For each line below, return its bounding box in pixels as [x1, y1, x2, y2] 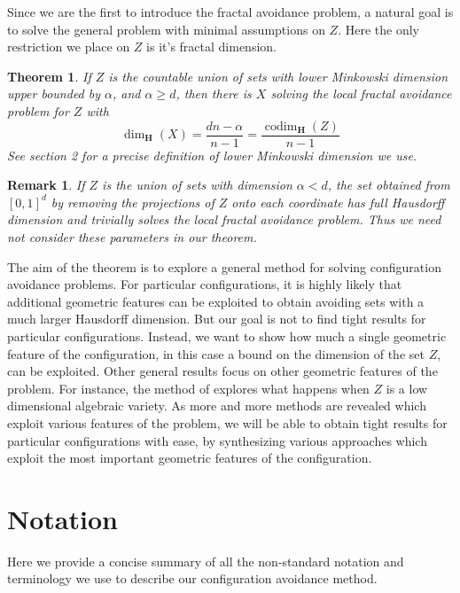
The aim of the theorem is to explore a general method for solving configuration [7, 257, 441, 276]
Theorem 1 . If [7, 66, 91, 85]
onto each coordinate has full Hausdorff [231, 192, 445, 211]
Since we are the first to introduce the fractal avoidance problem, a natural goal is [7, 3, 454, 20]
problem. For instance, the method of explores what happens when [7, 378, 370, 397]
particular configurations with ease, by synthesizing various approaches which [7, 431, 427, 449]
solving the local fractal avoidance [270, 84, 452, 103]
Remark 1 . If [7, 176, 85, 194]
